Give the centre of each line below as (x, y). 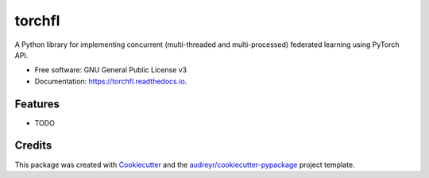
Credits (33, 146)
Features (37, 104)
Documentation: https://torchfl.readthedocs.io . (111, 81)
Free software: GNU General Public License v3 (111, 70)
